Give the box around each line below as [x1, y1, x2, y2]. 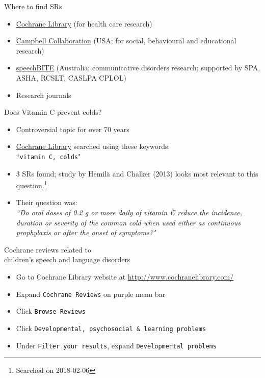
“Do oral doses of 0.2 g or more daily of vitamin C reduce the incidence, [16, 207, 243, 218]
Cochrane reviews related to [4, 244, 91, 255]
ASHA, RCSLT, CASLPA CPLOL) [16, 72, 126, 83]
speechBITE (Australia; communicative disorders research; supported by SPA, [16, 62, 260, 73]
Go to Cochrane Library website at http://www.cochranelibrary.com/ [16, 271, 234, 282]
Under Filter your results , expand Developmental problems [16, 340, 217, 350]
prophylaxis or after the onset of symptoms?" [16, 227, 156, 238]
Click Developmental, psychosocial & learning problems [16, 322, 206, 333]
